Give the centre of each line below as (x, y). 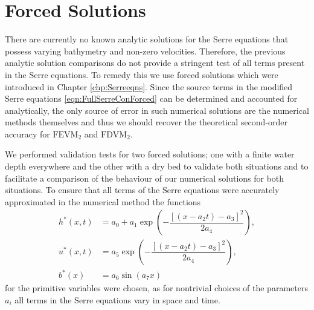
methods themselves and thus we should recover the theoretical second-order (146, 122)
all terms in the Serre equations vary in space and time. (117, 299)
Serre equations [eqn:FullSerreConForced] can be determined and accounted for (151, 98)
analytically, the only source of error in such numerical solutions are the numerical (157, 110)
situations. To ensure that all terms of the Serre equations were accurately (142, 190)
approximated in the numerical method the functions (103, 201)
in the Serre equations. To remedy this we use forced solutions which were (142, 74)
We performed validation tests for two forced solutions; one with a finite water (150, 154)
